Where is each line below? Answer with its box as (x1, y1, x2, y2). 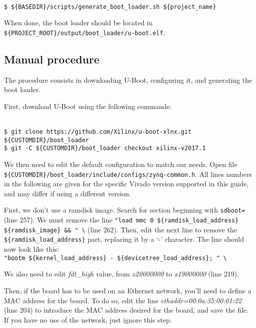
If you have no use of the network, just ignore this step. (4, 314, 172, 325)
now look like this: (4, 244, 59, 254)
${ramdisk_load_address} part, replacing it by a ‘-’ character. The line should (4, 234, 244, 244)
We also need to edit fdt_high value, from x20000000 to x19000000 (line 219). (4, 269, 239, 279)
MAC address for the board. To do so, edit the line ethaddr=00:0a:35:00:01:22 (4, 295, 242, 305)
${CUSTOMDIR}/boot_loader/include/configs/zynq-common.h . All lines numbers (4, 168, 252, 179)
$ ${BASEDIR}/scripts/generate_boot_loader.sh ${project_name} (4, 3, 216, 10)
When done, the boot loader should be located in (4, 17, 153, 28)
